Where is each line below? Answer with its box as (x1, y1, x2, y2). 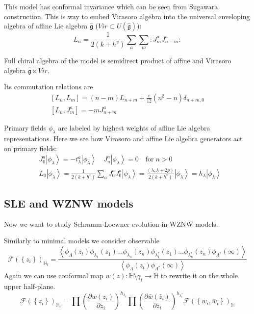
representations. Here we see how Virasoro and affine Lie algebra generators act (4, 133, 243, 144)
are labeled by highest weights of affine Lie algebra (58, 123, 210, 133)
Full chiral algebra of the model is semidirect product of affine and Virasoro (4, 55, 231, 66)
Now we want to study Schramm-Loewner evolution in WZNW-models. (4, 219, 218, 229)
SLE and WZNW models (4, 196, 133, 211)
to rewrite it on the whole (160, 270, 238, 281)
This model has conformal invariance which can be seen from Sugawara (4, 1, 218, 11)
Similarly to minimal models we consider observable (4, 235, 159, 245)
